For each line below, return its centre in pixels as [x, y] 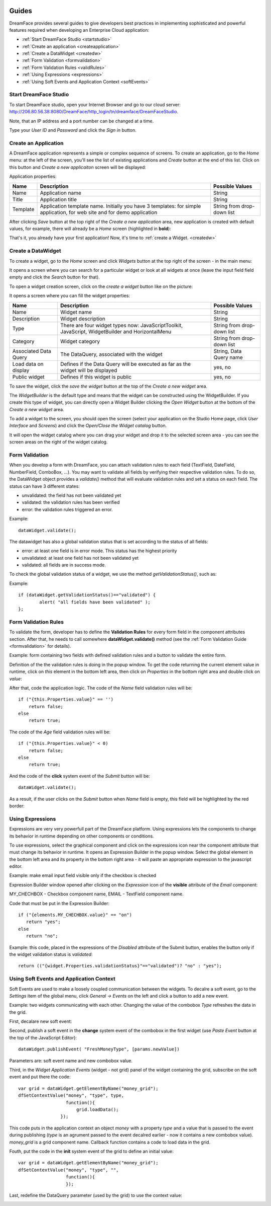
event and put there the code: [40, 1077]
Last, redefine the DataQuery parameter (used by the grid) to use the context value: [96, 1195]
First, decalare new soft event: [41, 1021]
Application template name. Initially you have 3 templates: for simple [120, 206]
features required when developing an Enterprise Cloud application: [79, 30]
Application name [60, 193]
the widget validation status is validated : [51, 954]
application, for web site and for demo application [99, 212]
